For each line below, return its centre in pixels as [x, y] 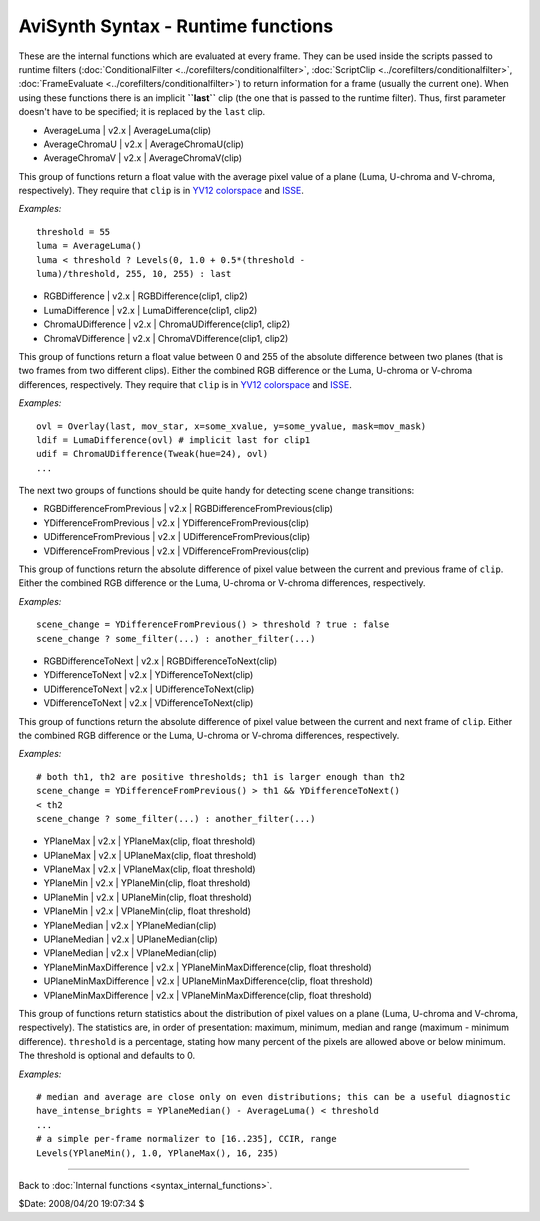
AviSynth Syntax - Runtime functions [176, 26]
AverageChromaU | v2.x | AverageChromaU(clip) [144, 144]
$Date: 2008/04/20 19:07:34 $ [81, 1204]
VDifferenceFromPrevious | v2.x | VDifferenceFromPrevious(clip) [176, 551]
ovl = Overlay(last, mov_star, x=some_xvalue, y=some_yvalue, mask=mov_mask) [231, 426]
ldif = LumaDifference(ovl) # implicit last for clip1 [173, 439]
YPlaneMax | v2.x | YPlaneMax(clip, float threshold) [149, 841]
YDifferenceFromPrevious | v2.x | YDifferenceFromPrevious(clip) [176, 522]
